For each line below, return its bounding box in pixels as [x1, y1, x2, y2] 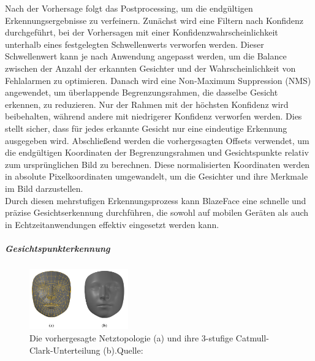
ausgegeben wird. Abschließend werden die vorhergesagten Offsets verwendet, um [5, 134, 309, 146]
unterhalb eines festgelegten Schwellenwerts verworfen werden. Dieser [5, 37, 264, 50]
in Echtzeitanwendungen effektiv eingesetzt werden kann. [5, 218, 219, 230]
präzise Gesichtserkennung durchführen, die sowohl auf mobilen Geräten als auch [5, 206, 309, 219]
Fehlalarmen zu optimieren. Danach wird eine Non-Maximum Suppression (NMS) [5, 74, 311, 86]
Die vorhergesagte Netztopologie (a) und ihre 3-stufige [29, 331, 233, 344]
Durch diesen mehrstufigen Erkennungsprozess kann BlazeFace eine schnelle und [5, 194, 306, 207]
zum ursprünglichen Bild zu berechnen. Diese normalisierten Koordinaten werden [5, 158, 310, 170]
